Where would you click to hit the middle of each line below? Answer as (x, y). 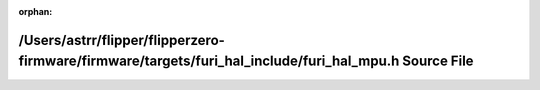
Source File (437, 61)
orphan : (35, 11)
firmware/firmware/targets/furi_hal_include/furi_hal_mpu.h (209, 61)
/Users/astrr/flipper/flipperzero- (121, 40)
